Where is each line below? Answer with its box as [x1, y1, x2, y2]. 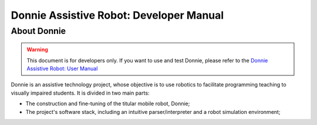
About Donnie [11, 26, 66, 36]
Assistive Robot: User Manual [26, 65, 98, 72]
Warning [26, 46, 48, 53]
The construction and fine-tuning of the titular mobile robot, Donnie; [25, 100, 190, 107]
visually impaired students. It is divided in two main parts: [11, 89, 150, 96]
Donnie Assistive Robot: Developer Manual [11, 9, 224, 22]
